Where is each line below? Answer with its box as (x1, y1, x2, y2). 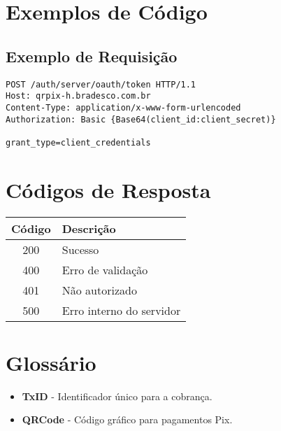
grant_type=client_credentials (6, 137, 151, 148)
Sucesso (62, 241, 99, 257)
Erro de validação (62, 261, 148, 278)
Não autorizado (62, 281, 137, 298)
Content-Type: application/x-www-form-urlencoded (6, 102, 241, 113)
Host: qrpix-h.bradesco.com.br (6, 91, 151, 101)
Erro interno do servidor (62, 302, 181, 318)
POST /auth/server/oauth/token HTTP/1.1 (6, 79, 196, 90)
